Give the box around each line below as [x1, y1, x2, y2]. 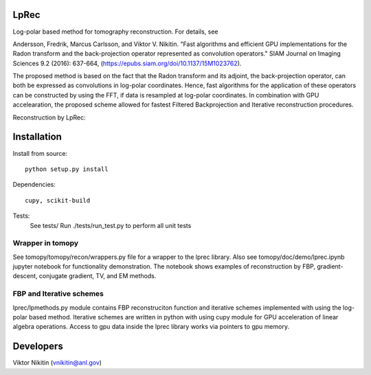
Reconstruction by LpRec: [12, 113, 86, 122]
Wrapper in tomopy [12, 238, 79, 248]
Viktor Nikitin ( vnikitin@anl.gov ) [12, 359, 102, 367]
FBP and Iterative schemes [12, 289, 104, 299]
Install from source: [12, 149, 68, 157]
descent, [12, 272, 38, 280]
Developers [12, 341, 63, 352]
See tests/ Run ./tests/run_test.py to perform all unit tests [30, 221, 192, 229]
